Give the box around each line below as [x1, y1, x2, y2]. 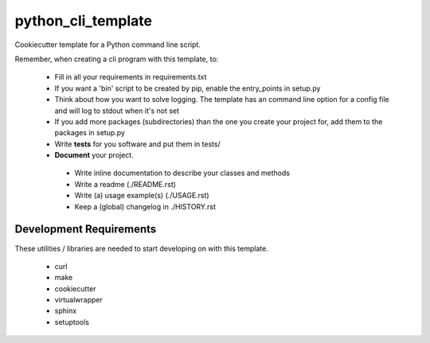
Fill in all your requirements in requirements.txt [54, 72, 207, 82]
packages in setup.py [54, 128, 125, 138]
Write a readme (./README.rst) [74, 179, 177, 189]
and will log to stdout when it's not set [54, 106, 179, 115]
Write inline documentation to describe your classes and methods [74, 168, 291, 178]
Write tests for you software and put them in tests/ [54, 139, 221, 149]
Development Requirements [14, 223, 157, 236]
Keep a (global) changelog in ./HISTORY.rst [74, 201, 217, 211]
